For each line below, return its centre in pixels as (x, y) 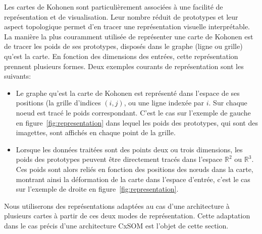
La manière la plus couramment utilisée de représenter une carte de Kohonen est (129, 36)
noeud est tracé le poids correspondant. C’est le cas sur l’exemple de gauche (133, 112)
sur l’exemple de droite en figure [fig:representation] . (97, 189)
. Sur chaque (228, 103)
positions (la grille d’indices (58, 103)
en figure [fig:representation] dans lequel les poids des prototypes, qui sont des (137, 122)
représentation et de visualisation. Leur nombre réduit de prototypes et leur (121, 16)
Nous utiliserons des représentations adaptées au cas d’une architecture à (117, 206)
